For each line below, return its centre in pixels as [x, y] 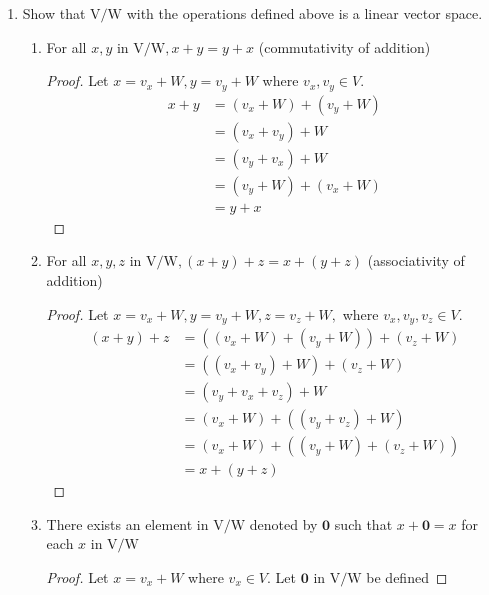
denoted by [283, 523]
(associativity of [416, 260]
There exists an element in [127, 523]
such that [363, 523]
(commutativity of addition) [344, 46]
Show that [54, 13]
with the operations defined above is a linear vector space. [304, 13]
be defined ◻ [407, 577]
